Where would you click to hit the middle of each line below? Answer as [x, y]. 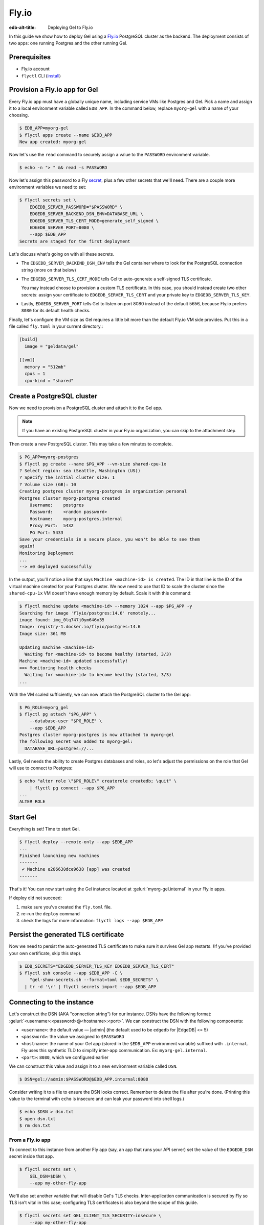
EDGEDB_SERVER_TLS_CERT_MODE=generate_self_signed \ [94, 221]
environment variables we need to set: [48, 187]
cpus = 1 [35, 374]
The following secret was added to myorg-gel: [76, 742]
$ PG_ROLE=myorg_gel [44, 707]
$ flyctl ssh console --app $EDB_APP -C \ [71, 973]
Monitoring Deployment [46, 553]
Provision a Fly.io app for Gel [54, 90]
